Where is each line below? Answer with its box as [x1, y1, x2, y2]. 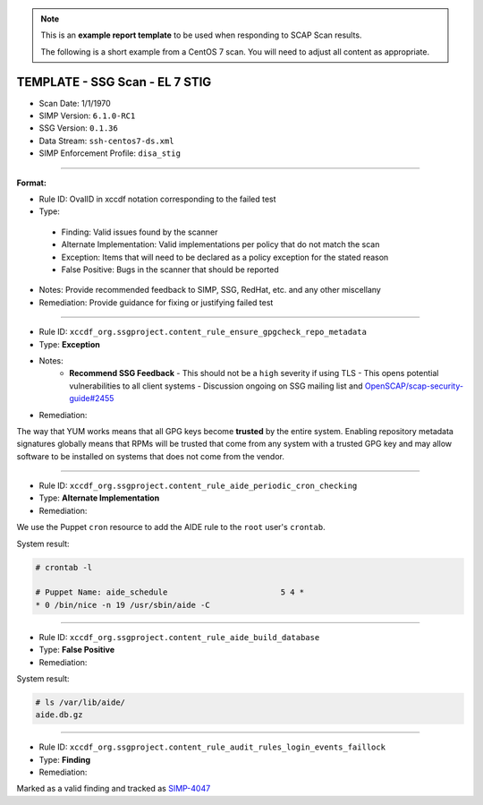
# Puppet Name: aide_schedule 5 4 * [35, 587, 305, 597]
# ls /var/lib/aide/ [35, 697, 125, 707]
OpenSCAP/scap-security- [364, 381, 464, 391]
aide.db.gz [35, 710, 83, 720]
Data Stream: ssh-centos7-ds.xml [38, 135, 174, 146]
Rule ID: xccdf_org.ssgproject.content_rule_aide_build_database [38, 631, 320, 642]
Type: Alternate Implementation [38, 492, 160, 503]
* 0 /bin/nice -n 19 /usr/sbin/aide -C [35, 600, 210, 610]
